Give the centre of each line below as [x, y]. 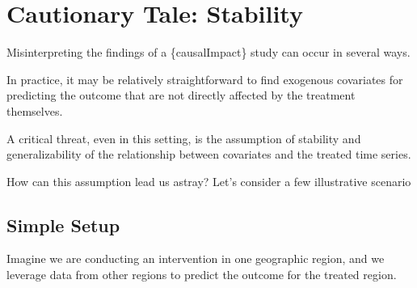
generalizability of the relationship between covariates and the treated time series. [209, 154]
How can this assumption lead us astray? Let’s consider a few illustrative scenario [209, 181]
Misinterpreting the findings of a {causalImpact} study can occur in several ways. [208, 52]
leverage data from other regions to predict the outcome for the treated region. [202, 275]
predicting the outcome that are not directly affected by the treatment [181, 95]
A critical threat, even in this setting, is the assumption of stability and [184, 138]
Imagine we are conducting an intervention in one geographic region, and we [196, 258]
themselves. [35, 110]
